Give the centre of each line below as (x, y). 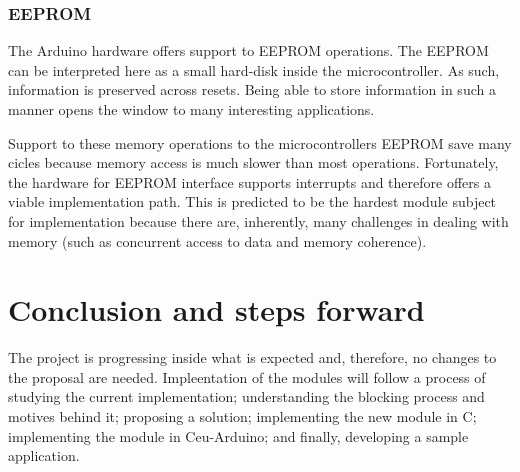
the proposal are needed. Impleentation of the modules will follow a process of (247, 376)
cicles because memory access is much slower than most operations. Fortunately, (253, 162)
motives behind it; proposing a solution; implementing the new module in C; (242, 416)
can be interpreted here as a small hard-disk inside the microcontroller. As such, (254, 69)
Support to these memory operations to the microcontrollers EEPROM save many (260, 142)
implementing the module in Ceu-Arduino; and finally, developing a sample (238, 435)
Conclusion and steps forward (216, 309)
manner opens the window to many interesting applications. (191, 109)
